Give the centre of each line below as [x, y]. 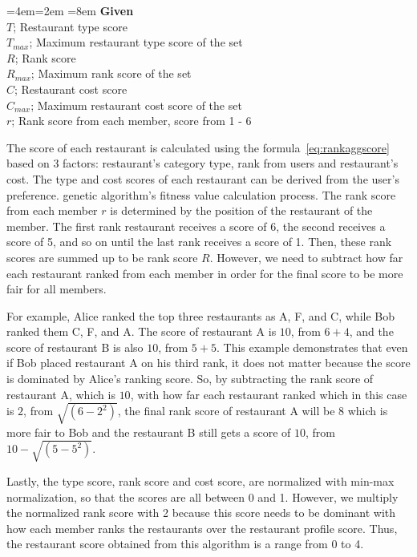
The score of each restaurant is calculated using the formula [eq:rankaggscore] [198, 147]
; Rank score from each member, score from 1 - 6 [132, 121]
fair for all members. [57, 289]
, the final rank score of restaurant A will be [226, 411]
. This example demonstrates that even [312, 347]
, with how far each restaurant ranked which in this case [269, 394]
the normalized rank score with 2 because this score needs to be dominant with [201, 513]
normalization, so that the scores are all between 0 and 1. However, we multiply [202, 496]
